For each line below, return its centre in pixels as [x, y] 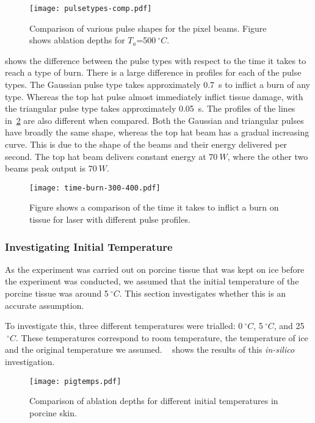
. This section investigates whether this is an [203, 293]
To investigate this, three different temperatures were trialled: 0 [124, 326]
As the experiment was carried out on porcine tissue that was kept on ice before [155, 269]
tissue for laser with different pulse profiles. [110, 219]
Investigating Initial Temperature [89, 246]
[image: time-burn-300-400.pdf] [95, 188]
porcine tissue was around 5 [57, 293]
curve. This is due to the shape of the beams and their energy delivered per [146, 144]
